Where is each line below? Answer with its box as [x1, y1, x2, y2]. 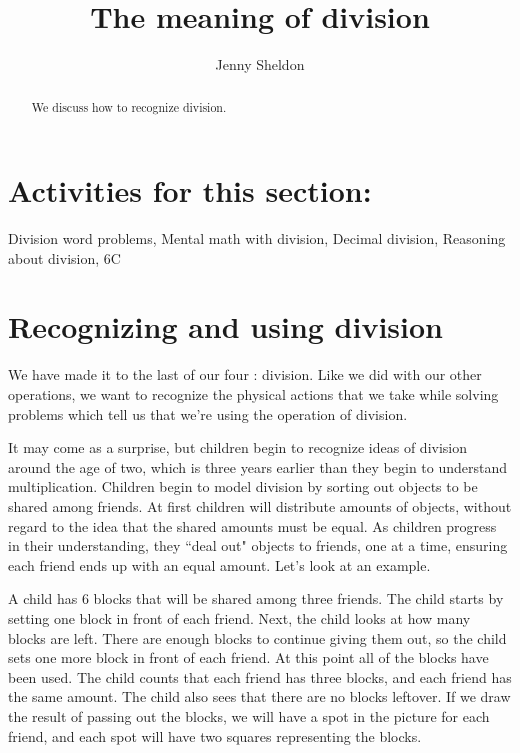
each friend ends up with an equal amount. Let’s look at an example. [8, 554, 431, 575]
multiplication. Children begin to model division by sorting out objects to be [8, 476, 478, 497]
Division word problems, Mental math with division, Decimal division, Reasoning [8, 228, 506, 249]
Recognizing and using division [8, 306, 444, 347]
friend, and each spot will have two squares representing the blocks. [8, 725, 422, 746]
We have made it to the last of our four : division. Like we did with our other [8, 364, 482, 385]
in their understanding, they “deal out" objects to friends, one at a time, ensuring [8, 535, 508, 556]
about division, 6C [8, 247, 121, 268]
